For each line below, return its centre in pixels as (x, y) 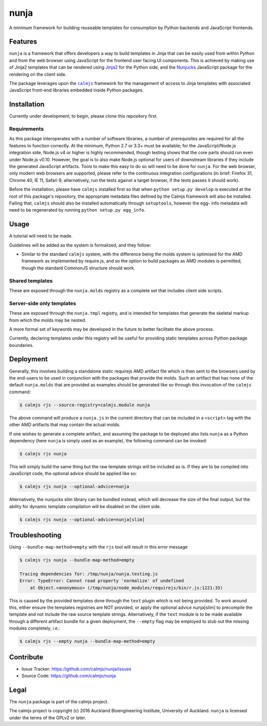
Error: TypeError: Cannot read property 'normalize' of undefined (102, 581)
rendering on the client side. (38, 74)
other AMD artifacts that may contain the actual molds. (65, 425)
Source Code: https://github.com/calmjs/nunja (69, 676)
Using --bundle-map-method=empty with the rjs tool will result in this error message (98, 547)
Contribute (26, 657)
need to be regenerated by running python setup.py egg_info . (77, 210)
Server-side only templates (43, 303)
